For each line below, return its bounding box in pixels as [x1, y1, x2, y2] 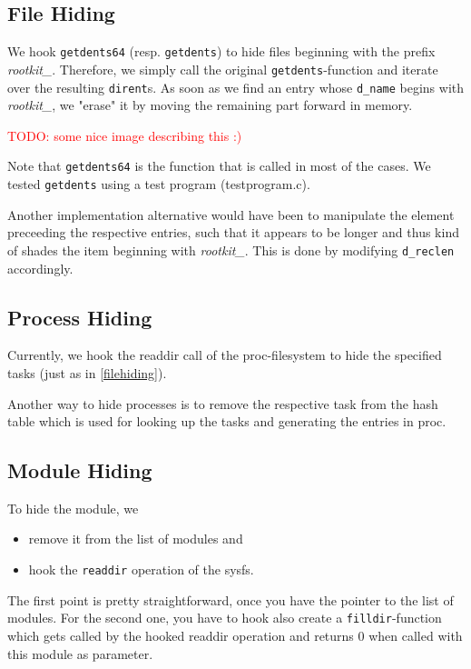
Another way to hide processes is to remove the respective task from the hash [7, 394, 438, 413]
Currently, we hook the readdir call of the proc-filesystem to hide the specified [7, 345, 442, 364]
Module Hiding [7, 456, 152, 484]
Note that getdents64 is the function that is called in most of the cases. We [7, 156, 431, 175]
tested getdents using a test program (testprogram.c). [7, 175, 310, 194]
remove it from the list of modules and [28, 529, 243, 548]
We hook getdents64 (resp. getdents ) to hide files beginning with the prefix [7, 42, 436, 61]
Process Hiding [7, 303, 152, 331]
